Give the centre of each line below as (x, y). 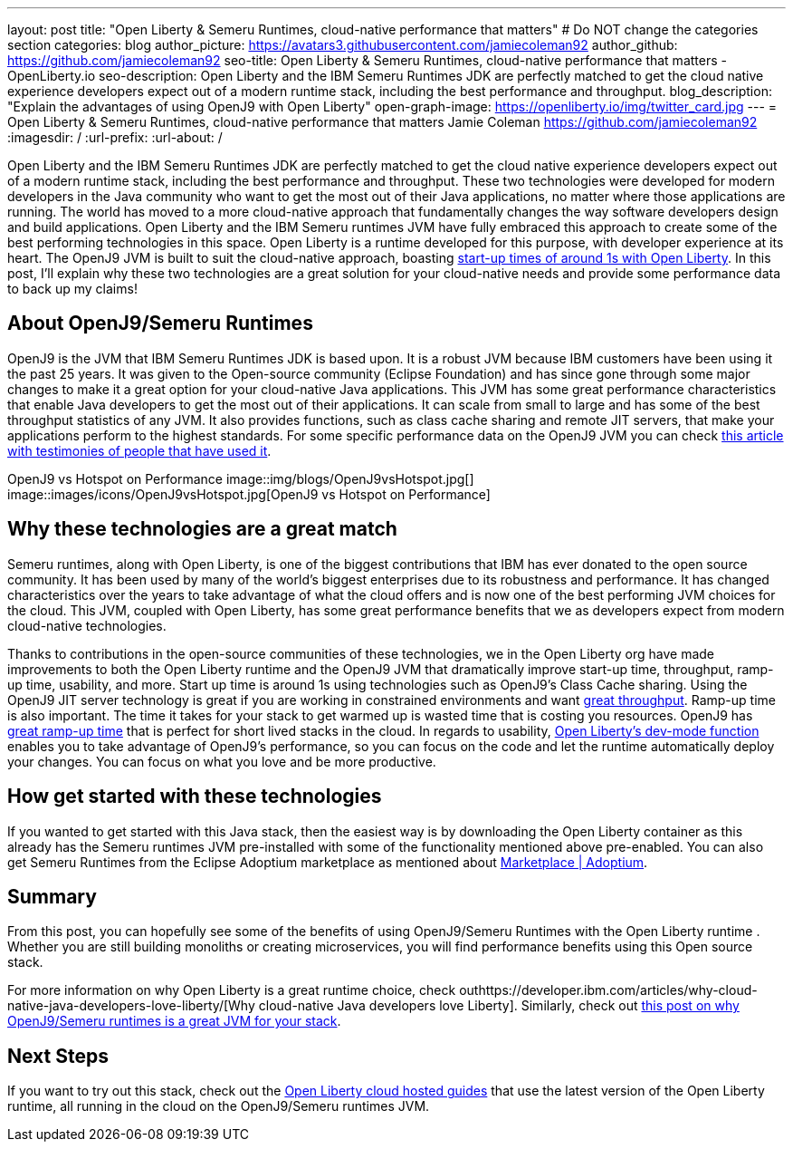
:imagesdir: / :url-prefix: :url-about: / (115, 137)
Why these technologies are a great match (202, 529)
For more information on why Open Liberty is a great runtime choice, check (232, 990)
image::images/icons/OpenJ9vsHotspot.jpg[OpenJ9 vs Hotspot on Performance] (249, 494)
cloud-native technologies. (87, 625)
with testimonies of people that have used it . (139, 450)
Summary (52, 896)
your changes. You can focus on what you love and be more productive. (222, 761)
